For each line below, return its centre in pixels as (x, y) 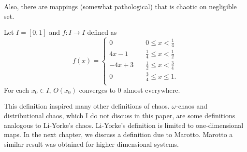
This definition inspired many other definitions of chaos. (87, 106)
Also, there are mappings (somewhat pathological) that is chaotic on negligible (120, 6)
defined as (102, 32)
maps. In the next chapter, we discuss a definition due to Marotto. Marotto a (118, 134)
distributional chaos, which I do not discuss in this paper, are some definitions (120, 115)
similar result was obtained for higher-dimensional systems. (91, 144)
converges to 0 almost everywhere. (130, 90)
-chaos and (192, 106)
